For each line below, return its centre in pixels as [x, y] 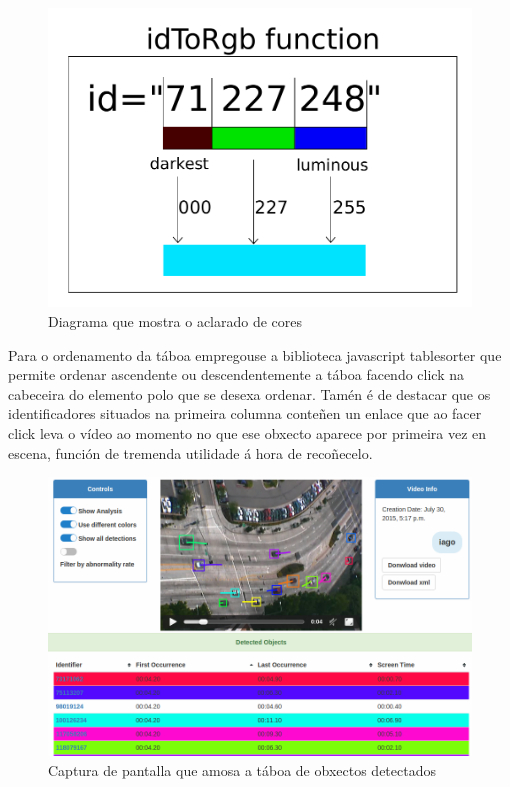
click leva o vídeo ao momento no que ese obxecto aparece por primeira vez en [247, 432]
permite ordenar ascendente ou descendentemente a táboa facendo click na [236, 374]
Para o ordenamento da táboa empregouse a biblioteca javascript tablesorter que [255, 354]
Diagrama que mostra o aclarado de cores [175, 321]
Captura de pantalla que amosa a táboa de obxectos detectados [242, 769]
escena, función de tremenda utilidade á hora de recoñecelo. [190, 452]
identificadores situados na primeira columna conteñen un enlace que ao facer [245, 413]
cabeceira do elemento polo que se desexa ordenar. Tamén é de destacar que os [249, 393]
